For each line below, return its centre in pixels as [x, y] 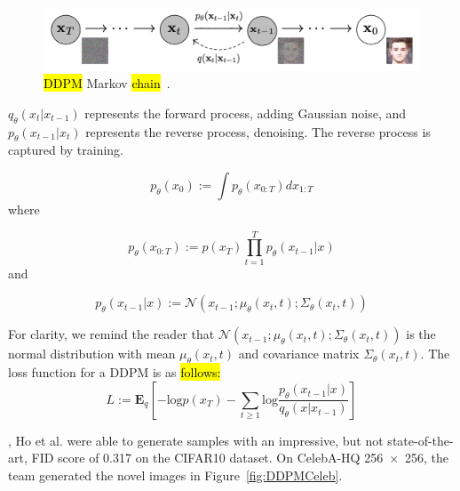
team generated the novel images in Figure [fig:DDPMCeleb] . [175, 475]
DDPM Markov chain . [107, 83]
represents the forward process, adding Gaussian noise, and [246, 113]
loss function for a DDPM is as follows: [115, 372]
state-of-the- [420, 440]
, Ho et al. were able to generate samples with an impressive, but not [196, 440]
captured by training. [66, 150]
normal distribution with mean [92, 354]
